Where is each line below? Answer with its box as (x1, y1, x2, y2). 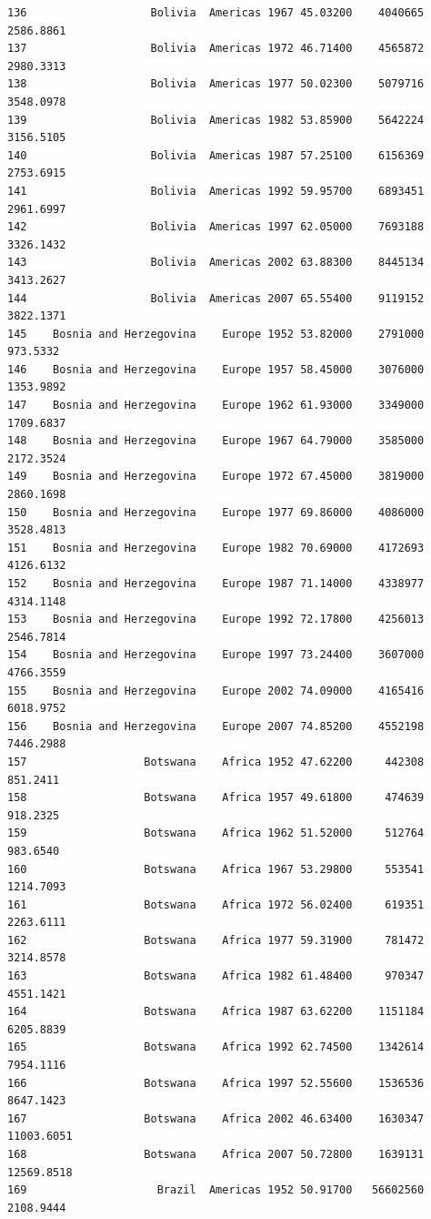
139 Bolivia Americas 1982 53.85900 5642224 (7, 113, 425, 127)
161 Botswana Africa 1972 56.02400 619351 (7, 898, 425, 911)
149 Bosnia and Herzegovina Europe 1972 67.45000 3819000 (7, 470, 425, 483)
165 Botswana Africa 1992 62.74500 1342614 (7, 1041, 425, 1054)
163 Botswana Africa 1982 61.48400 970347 (7, 970, 425, 983)
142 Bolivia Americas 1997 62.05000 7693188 (7, 220, 425, 234)
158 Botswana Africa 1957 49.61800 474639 (7, 791, 425, 805)
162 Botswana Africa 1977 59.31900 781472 (7, 933, 425, 947)
